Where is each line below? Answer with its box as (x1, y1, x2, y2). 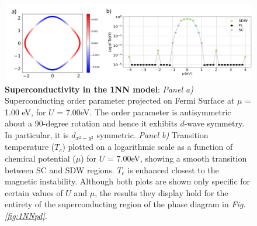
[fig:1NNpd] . (5, 210, 47, 221)
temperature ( (5, 141, 55, 153)
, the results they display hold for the (95, 186, 228, 198)
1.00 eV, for (5, 105, 46, 118)
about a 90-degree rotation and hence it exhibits (5, 117, 178, 129)
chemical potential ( (5, 152, 76, 165)
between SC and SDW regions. (5, 163, 114, 176)
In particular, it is (5, 128, 69, 141)
